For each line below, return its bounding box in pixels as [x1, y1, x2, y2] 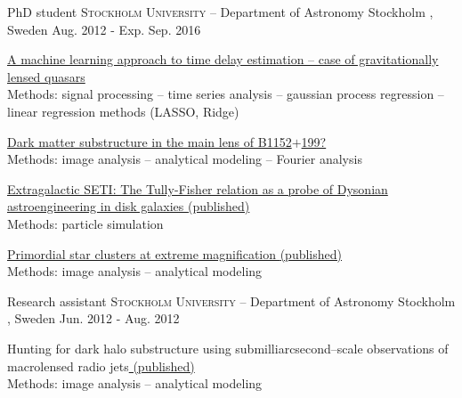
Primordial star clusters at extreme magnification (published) [7, 244, 342, 263]
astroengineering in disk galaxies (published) [7, 197, 250, 215]
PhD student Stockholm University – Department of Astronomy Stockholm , [7, 3, 434, 20]
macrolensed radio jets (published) [7, 356, 195, 375]
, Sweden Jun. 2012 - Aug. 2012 [7, 309, 180, 328]
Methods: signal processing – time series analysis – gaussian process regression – [7, 85, 444, 103]
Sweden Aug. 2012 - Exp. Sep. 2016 [7, 20, 201, 38]
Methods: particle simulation [7, 214, 164, 232]
